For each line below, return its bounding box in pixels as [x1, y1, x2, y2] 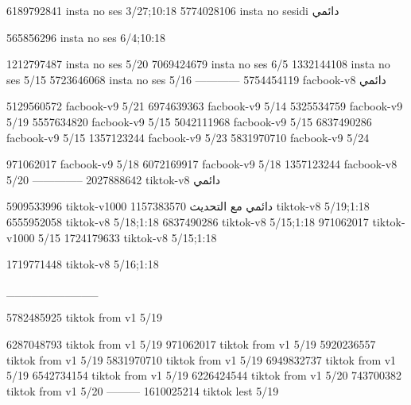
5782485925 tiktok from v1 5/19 [6, 309, 163, 326]
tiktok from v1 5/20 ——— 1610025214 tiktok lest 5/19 [6, 382, 279, 399]
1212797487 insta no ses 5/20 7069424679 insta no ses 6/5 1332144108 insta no [6, 56, 390, 72]
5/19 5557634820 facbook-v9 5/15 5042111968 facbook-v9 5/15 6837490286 [6, 113, 372, 129]
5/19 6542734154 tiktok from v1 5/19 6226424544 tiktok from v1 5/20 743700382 [6, 367, 402, 384]
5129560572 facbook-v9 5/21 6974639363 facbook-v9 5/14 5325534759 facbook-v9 [6, 98, 403, 114]
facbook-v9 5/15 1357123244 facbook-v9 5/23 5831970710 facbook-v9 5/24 [6, 129, 370, 145]
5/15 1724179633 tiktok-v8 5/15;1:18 [38, 229, 217, 245]
